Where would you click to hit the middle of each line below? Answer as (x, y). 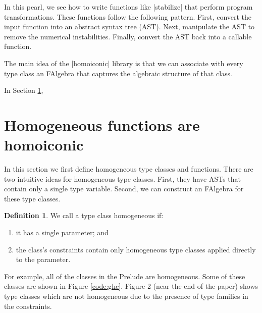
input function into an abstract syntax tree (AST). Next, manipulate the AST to (129, 27)
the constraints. (28, 306)
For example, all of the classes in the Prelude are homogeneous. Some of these (125, 276)
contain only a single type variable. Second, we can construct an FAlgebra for (124, 189)
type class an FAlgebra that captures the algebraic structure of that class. (118, 73)
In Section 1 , (24, 90)
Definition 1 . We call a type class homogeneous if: (84, 215)
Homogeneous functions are (102, 124)
